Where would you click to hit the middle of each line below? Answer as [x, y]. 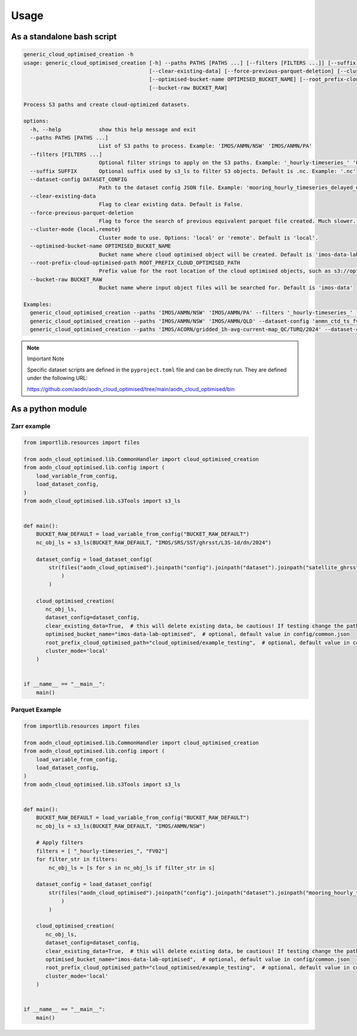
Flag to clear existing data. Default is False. [171, 205]
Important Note [46, 359]
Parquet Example [36, 710]
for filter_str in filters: [77, 859]
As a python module [49, 409]
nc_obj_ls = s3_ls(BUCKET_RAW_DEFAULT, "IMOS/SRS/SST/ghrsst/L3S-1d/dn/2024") [154, 542]
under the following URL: [57, 378]
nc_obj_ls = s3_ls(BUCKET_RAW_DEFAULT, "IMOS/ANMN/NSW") [121, 826]
